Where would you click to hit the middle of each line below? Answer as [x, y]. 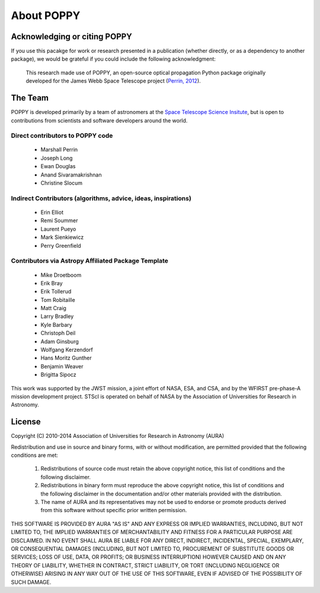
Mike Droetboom [61, 275]
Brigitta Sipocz [58, 375]
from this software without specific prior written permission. [114, 510]
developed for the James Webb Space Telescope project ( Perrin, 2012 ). [113, 81]
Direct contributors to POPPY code [62, 135]
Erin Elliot [52, 212]
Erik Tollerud [56, 292]
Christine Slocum [62, 183]
